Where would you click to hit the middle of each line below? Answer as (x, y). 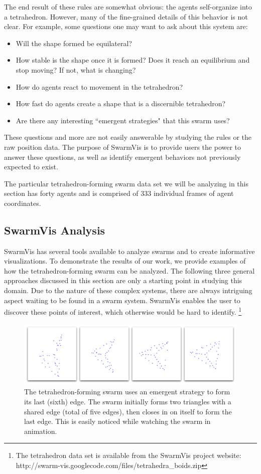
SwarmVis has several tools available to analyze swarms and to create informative (129, 251)
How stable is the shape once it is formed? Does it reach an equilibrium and (133, 60)
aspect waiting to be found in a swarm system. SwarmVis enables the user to (122, 300)
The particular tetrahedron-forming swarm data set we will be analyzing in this (126, 183)
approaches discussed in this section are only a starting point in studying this (123, 280)
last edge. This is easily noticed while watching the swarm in (117, 421)
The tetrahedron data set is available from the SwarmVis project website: (128, 455)
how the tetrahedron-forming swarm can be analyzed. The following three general (129, 270)
